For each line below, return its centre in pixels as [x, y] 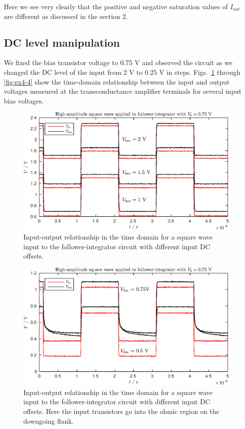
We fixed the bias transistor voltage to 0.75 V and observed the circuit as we [118, 62]
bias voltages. [24, 100]
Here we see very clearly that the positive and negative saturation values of [116, 6]
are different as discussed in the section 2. [66, 16]
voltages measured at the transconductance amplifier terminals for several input [123, 91]
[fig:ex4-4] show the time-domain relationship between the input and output [117, 81]
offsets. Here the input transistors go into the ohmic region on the [122, 411]
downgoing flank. [49, 420]
